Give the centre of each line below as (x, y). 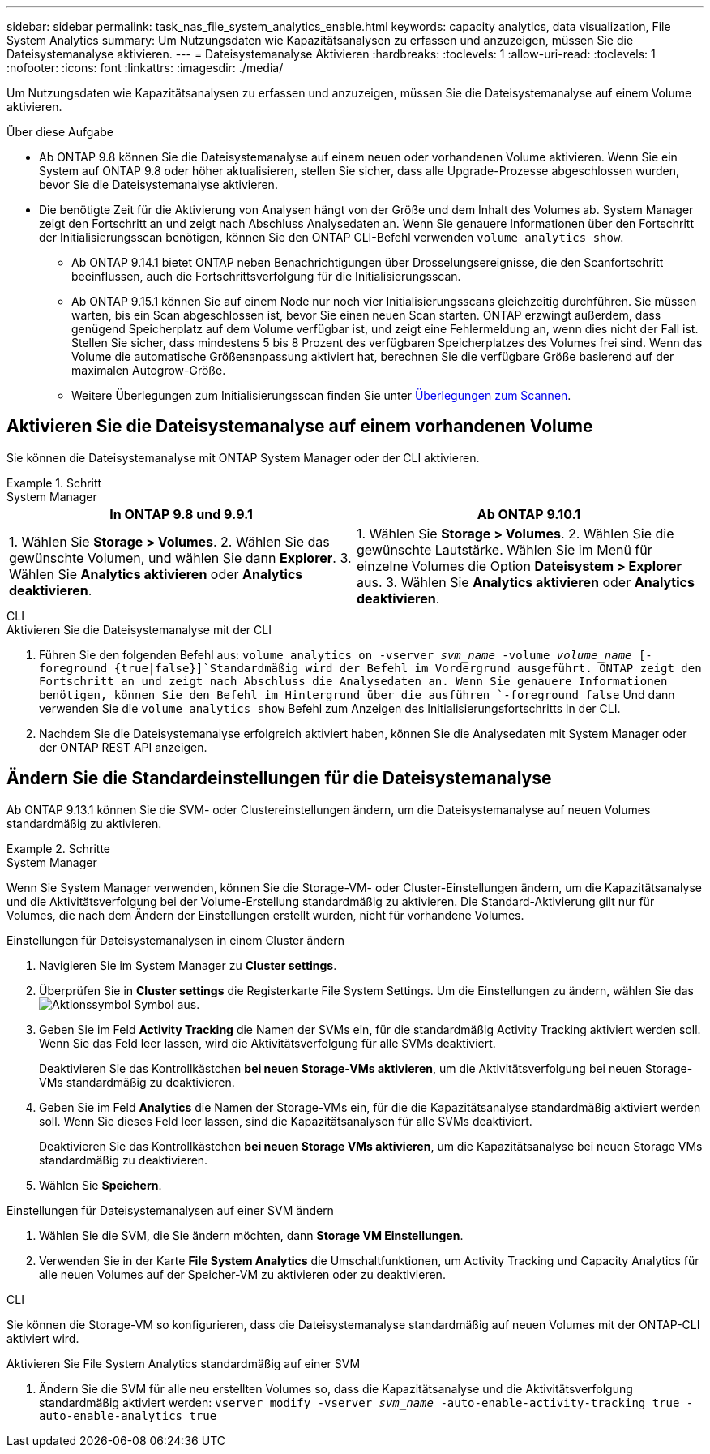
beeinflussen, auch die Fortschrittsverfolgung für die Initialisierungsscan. (266, 276)
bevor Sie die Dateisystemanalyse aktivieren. (158, 184)
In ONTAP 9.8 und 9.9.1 (181, 514)
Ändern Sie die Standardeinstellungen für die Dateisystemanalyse (279, 778)
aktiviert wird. (43, 1338)
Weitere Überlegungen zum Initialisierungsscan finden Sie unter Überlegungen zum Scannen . (321, 395)
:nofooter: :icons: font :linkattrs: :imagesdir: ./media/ (145, 68)
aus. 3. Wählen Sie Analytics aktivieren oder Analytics (526, 582)
